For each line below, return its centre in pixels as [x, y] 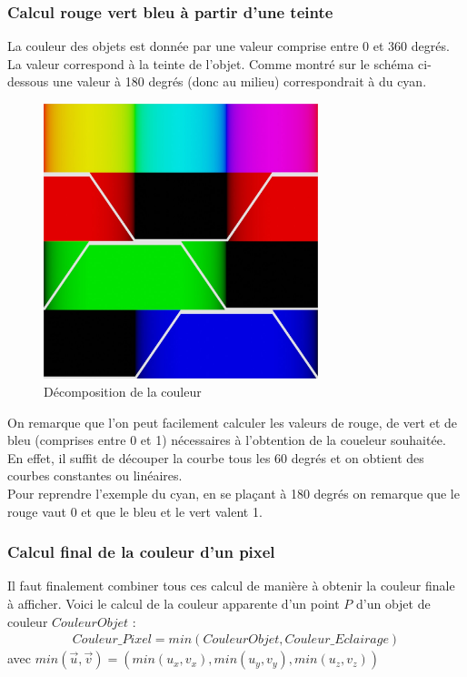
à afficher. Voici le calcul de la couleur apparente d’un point [174, 603]
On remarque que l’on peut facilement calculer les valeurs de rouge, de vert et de [233, 422]
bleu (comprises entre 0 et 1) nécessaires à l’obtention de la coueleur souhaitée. [227, 440]
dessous [28, 81]
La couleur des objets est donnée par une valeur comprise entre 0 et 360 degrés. [229, 46]
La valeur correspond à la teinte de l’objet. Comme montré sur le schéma [211, 63]
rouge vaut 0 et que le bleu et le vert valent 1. [135, 511]
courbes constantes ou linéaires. [95, 475]
